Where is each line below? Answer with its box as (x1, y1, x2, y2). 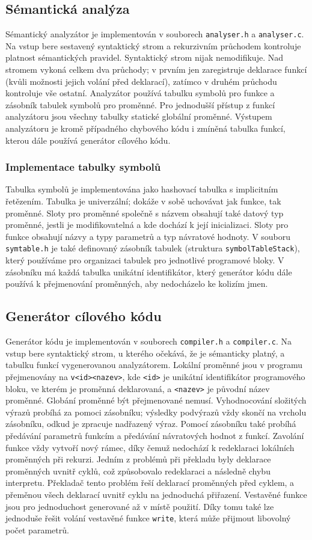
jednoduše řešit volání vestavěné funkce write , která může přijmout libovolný (5, 512, 291, 524)
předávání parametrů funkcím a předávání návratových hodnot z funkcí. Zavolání (5, 429, 304, 441)
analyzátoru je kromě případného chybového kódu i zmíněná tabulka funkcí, (5, 122, 286, 135)
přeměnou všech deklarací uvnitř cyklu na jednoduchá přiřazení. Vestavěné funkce (5, 488, 307, 500)
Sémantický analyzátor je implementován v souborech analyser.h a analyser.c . (5, 28, 304, 40)
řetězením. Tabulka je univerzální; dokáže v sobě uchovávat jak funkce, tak (5, 195, 281, 207)
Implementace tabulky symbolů (5, 159, 161, 174)
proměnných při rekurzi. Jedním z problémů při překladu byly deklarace (5, 453, 271, 465)
